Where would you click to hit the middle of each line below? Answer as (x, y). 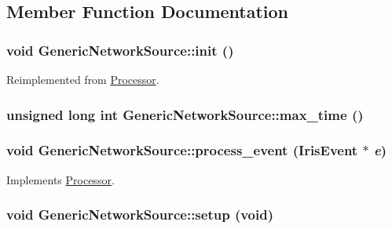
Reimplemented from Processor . (83, 79)
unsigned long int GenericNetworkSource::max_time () (185, 114)
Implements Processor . (60, 179)
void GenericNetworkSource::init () (120, 50)
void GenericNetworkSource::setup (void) (140, 214)
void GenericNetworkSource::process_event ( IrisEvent (182, 150)
